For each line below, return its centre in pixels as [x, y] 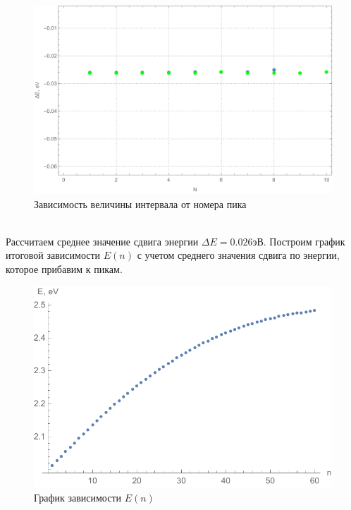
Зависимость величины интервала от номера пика [140, 204]
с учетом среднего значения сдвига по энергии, [238, 255]
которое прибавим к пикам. [64, 269]
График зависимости [78, 497]
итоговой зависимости [53, 255]
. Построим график [304, 241]
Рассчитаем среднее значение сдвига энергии [102, 241]
